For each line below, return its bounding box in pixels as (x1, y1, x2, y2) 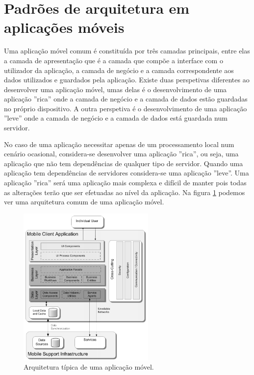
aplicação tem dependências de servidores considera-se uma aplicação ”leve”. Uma (4, 168, 249, 178)
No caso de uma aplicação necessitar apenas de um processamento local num (4, 139, 234, 149)
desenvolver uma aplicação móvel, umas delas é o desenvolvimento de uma (4, 84, 227, 94)
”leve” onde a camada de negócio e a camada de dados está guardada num (4, 113, 228, 123)
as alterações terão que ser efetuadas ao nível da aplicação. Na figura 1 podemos (4, 187, 245, 197)
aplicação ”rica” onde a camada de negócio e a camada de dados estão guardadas (4, 94, 248, 104)
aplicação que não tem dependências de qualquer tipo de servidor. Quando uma (4, 158, 243, 168)
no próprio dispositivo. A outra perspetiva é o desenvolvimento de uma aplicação (4, 103, 247, 113)
